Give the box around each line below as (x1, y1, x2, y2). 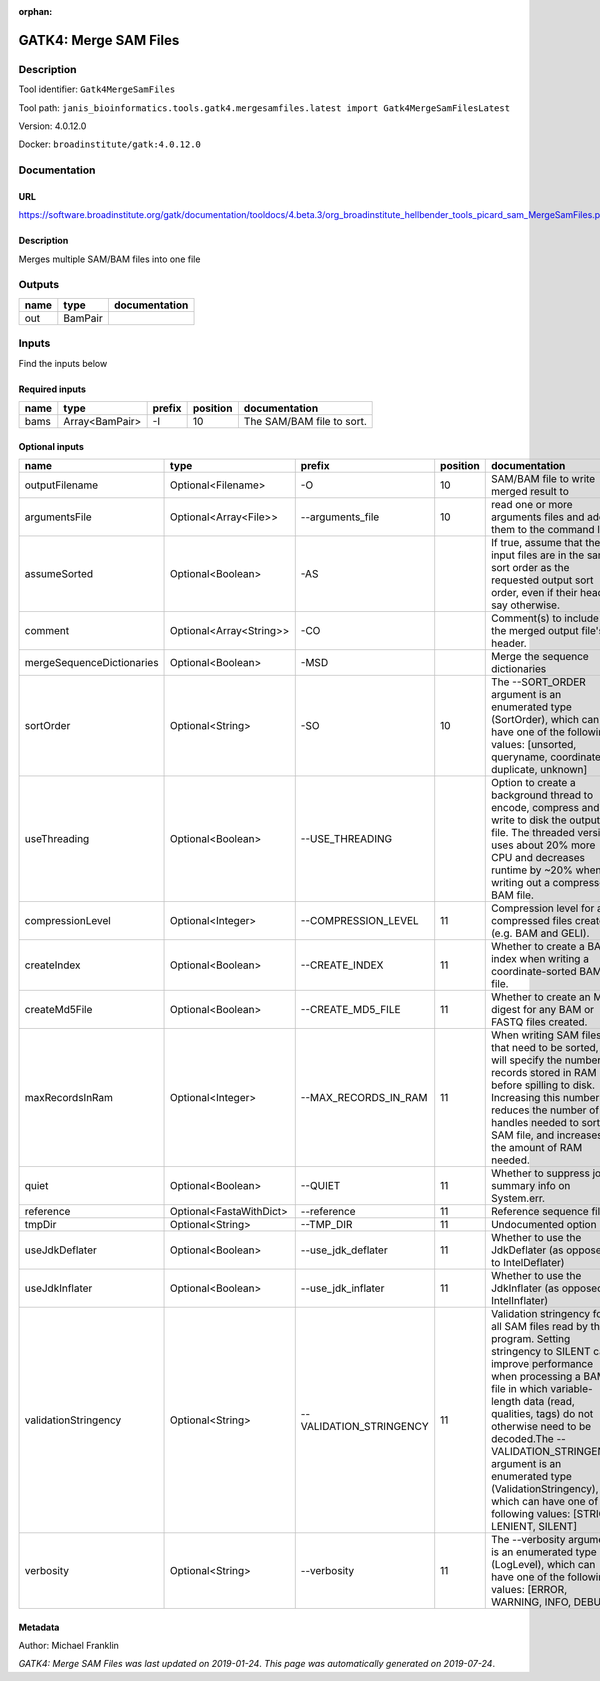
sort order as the (490, 560, 570, 574)
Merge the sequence (490, 649, 589, 663)
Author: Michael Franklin (18, 1639, 120, 1651)
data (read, (523, 1394, 575, 1408)
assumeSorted (24, 566, 94, 580)
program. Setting (490, 1331, 571, 1345)
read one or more (490, 497, 574, 511)
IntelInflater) (490, 1293, 549, 1307)
